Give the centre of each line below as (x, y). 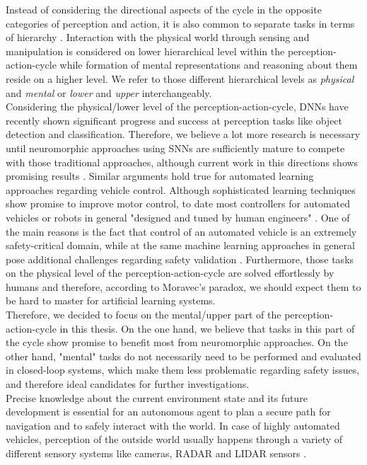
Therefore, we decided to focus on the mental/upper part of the (144, 315)
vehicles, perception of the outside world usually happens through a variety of (174, 439)
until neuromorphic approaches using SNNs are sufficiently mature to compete (175, 148)
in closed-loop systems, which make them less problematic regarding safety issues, (183, 370)
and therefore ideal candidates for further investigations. (128, 384)
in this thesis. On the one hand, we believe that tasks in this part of (207, 328)
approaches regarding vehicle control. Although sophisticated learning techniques (181, 189)
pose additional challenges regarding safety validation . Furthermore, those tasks (180, 259)
